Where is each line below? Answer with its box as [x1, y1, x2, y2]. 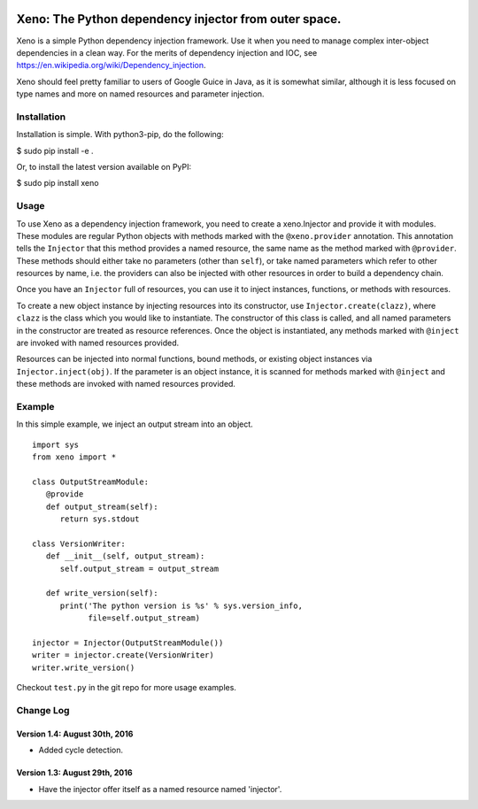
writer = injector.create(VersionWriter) [32, 651, 214, 660]
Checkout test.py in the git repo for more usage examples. [16, 682, 236, 693]
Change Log [16, 704, 70, 716]
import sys [32, 439, 80, 450]
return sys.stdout [59, 514, 140, 524]
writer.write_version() [32, 662, 135, 673]
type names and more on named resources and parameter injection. [16, 89, 265, 99]
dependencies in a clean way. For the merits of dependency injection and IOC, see [16, 47, 318, 58]
